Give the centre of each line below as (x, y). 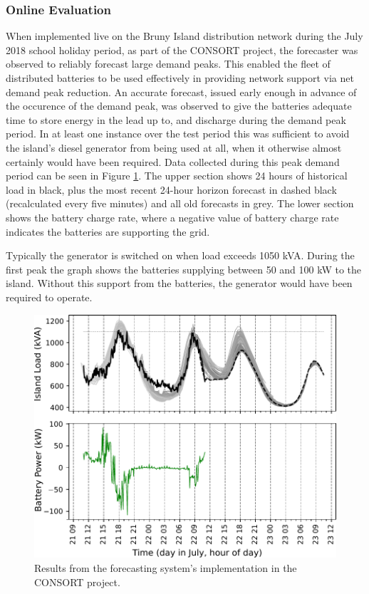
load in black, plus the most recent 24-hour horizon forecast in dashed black (171, 189)
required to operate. (49, 297)
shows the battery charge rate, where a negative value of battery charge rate (172, 217)
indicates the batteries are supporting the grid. (108, 231)
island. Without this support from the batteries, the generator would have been (179, 283)
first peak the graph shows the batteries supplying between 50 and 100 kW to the (184, 269)
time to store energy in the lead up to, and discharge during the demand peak (176, 119)
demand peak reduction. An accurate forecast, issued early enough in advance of (181, 92)
